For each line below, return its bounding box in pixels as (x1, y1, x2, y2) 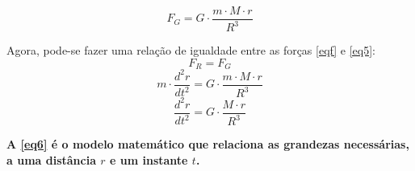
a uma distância (6, 151, 96, 168)
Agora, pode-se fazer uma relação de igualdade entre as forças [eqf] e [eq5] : (6, 42, 375, 59)
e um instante (110, 151, 188, 168)
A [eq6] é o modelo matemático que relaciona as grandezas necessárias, (6, 136, 409, 153)
